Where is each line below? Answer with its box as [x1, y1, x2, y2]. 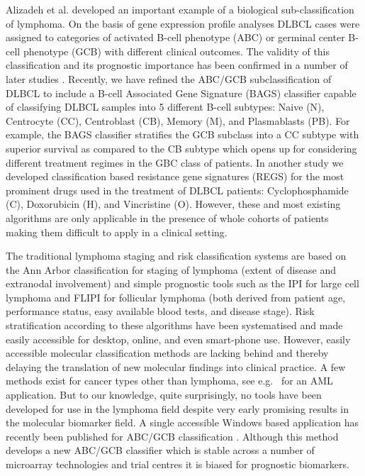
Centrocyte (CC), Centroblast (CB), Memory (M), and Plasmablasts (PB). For [6, 113, 350, 128]
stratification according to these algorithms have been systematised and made [6, 318, 343, 333]
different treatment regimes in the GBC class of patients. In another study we [6, 155, 344, 170]
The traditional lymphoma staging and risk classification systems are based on [6, 248, 347, 263]
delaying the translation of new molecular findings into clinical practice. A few [6, 359, 346, 374]
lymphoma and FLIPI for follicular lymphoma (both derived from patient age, [6, 289, 346, 304]
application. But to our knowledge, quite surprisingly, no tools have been [6, 387, 322, 402]
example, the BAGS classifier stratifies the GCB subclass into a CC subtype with [6, 127, 359, 142]
